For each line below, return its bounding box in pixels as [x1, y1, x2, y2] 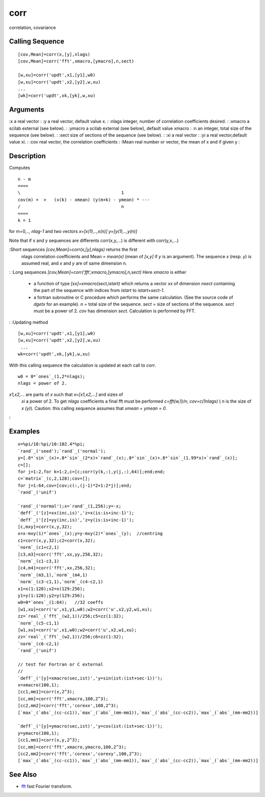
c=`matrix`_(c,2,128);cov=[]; [18, 476, 91, 481]
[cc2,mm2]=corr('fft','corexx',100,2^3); [18, 703, 119, 708]
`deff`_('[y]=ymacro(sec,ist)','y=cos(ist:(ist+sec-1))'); [18, 723, 163, 729]
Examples [9, 427, 40, 435]
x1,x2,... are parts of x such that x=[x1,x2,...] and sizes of [9, 391, 123, 397]
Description [9, 152, 46, 160]
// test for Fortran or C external [18, 661, 104, 667]
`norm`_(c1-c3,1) [18, 559, 59, 564]
